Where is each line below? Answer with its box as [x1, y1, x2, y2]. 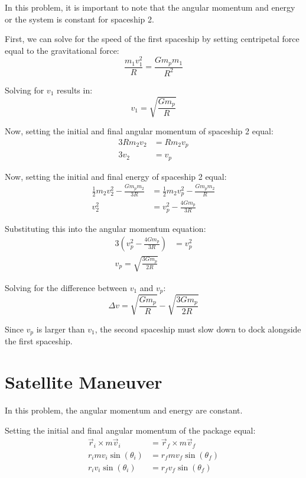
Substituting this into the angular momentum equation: [5, 222, 206, 234]
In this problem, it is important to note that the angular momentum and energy [5, 1, 295, 13]
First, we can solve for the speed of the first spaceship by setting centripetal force [5, 33, 300, 45]
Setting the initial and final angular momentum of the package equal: [5, 424, 256, 436]
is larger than [36, 322, 85, 335]
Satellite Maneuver [5, 370, 162, 394]
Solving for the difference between [5, 281, 127, 293]
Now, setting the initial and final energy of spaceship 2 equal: [5, 170, 227, 182]
